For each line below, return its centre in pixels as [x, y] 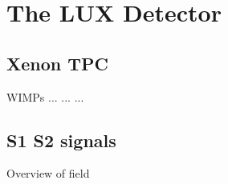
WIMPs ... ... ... [45, 96]
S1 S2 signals [61, 140]
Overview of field [48, 173]
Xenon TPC [58, 63]
